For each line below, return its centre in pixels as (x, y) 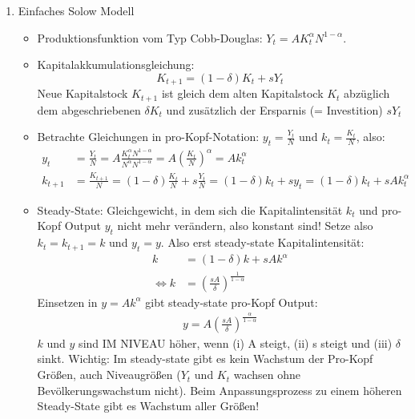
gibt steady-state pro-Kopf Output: (232, 302)
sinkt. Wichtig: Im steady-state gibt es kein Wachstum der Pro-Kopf (205, 359)
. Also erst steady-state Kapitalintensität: (262, 242)
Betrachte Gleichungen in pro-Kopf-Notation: (148, 137)
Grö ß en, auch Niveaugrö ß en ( (109, 375)
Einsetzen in (67, 302)
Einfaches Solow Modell (76, 10)
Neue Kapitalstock (83, 93)
